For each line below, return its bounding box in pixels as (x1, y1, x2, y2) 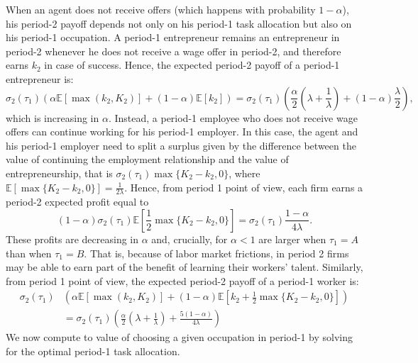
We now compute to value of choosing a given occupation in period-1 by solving (6, 330, 353, 345)
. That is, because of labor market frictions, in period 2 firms (84, 245, 349, 260)
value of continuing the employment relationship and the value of (6, 152, 289, 167)
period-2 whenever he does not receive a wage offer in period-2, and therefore (6, 43, 341, 58)
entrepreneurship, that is (6, 165, 113, 180)
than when (6, 245, 52, 260)
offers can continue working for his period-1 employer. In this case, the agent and (6, 124, 358, 139)
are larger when (258, 231, 326, 246)
